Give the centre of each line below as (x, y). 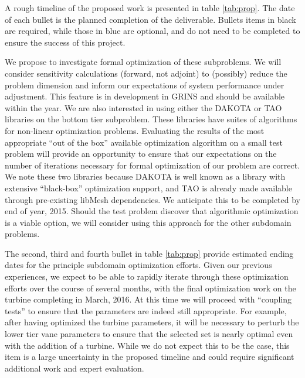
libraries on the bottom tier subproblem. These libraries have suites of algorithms (151, 119)
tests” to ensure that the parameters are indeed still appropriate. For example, (146, 310)
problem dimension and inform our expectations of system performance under (145, 85)
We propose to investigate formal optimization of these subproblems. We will (143, 62)
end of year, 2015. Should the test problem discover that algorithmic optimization (152, 211)
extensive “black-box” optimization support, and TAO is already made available (148, 188)
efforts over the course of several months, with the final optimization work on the (150, 288)
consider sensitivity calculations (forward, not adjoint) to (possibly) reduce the (146, 73)
